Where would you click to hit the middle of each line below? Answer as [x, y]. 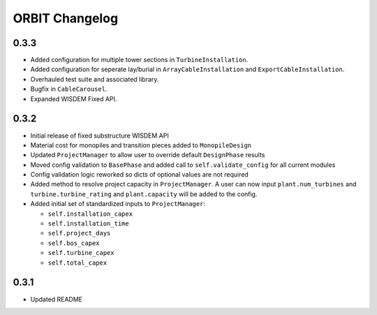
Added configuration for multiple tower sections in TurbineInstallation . [139, 60]
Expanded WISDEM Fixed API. [74, 98]
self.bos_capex [74, 243]
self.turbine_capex [81, 253]
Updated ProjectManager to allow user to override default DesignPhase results [148, 155]
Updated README [57, 299]
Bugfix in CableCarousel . [69, 89]
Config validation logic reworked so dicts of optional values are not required [140, 175]
